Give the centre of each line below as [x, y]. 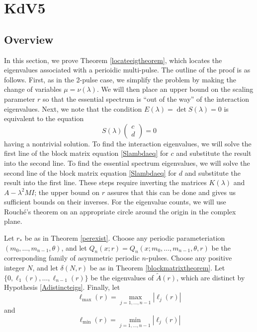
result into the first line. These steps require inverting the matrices [105, 182]
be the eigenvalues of [122, 277]
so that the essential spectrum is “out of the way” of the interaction [146, 99]
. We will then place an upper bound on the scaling [175, 89]
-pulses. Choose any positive [189, 258]
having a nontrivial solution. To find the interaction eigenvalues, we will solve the [128, 143]
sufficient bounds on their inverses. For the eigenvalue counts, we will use [115, 202]
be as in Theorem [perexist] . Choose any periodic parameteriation [125, 238]
